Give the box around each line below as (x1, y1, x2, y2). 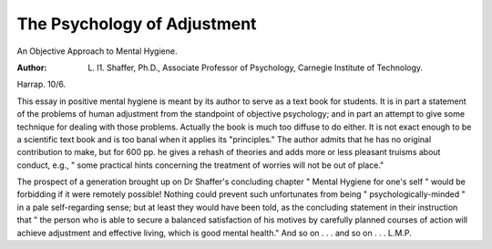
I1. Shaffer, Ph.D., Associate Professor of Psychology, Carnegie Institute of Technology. (97, 62, 424, 73)
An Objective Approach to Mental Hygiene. (16, 46, 178, 57)
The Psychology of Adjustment (16, 14, 257, 34)
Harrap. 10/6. (16, 78, 67, 90)
